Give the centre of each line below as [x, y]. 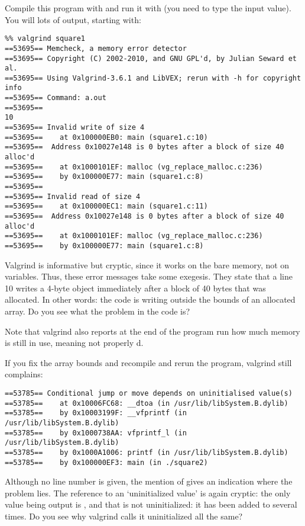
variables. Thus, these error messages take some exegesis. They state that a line [149, 276]
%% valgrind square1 [45, 39]
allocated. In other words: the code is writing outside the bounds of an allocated [150, 299]
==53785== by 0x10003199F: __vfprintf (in [96, 413]
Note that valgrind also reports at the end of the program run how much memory [152, 331]
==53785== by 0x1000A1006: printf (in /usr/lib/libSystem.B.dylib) [147, 452]
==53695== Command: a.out [56, 98]
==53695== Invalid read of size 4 [73, 196]
